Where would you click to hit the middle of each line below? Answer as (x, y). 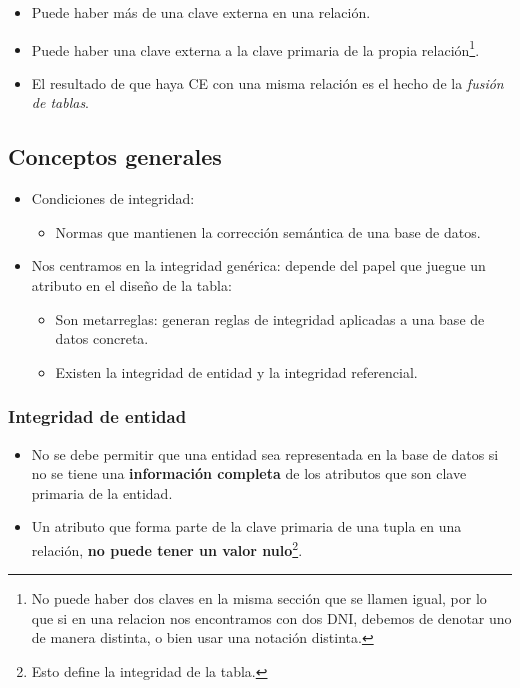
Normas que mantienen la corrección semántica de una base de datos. (268, 231)
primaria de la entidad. (102, 492)
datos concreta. (102, 338)
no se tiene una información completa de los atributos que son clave (249, 473)
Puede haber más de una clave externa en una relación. (201, 12)
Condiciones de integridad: (113, 198)
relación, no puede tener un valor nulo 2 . (167, 548)
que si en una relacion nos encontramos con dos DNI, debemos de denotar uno (271, 617)
